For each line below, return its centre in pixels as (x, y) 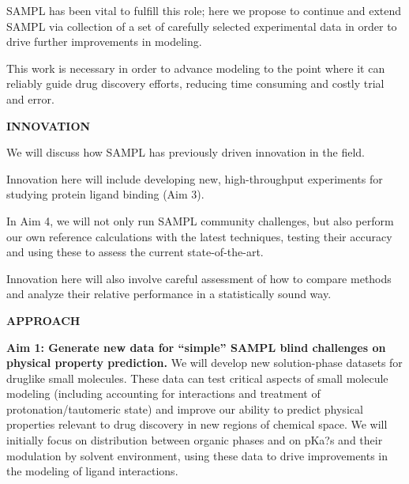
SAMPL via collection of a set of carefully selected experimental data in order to (202, 26)
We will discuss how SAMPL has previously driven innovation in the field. (186, 152)
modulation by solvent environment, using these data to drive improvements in (197, 455)
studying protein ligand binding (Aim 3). (105, 194)
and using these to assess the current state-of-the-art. (135, 252)
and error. (30, 98)
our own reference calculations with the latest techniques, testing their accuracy (199, 236)
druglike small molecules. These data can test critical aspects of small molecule (197, 378)
